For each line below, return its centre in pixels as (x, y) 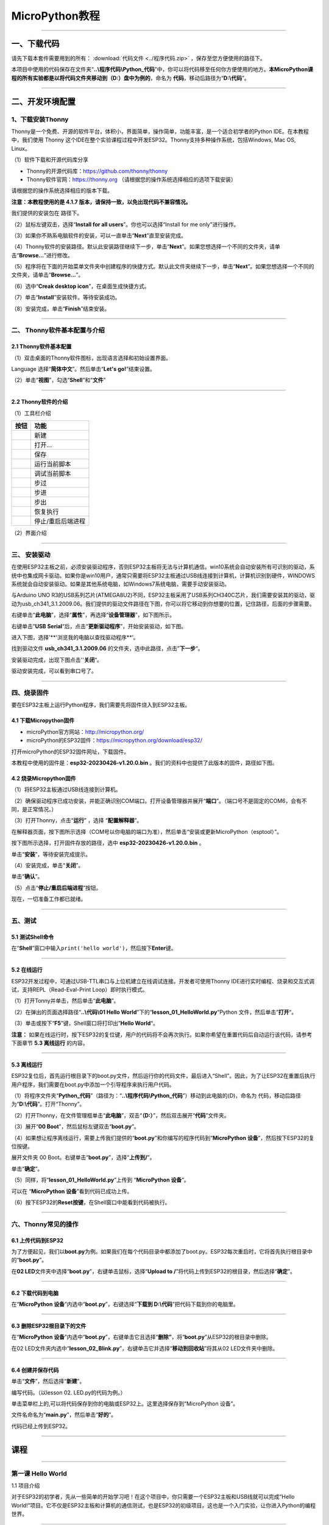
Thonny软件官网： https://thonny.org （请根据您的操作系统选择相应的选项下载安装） (132, 179)
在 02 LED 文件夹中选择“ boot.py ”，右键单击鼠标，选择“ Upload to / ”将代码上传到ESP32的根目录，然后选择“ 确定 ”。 (153, 1271)
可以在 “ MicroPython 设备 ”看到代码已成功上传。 (72, 1191)
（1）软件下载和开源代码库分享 (50, 160)
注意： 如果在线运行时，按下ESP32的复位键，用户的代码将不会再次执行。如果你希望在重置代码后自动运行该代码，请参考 (162, 1035)
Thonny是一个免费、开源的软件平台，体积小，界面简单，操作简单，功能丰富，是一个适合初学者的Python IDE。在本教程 (160, 131)
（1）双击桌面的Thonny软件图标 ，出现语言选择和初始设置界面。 (91, 357)
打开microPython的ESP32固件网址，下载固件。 (70, 752)
